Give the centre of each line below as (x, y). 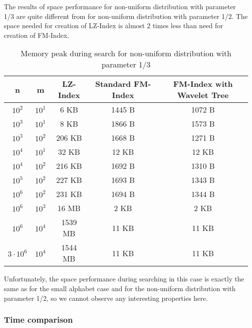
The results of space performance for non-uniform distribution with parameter (120, 6)
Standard (113, 84)
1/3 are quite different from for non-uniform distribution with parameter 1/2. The (126, 16)
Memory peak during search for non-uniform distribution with (126, 53)
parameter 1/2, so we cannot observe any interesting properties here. (106, 298)
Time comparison (39, 320)
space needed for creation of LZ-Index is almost (74, 25)
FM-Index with (203, 84)
